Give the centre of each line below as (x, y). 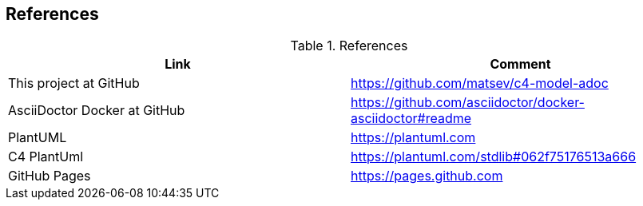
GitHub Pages (50, 176)
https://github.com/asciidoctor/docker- (468, 103)
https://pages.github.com (427, 176)
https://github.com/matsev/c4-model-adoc (480, 83)
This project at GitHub (74, 83)
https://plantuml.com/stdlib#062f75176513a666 (494, 157)
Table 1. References (349, 46)
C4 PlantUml (46, 157)
